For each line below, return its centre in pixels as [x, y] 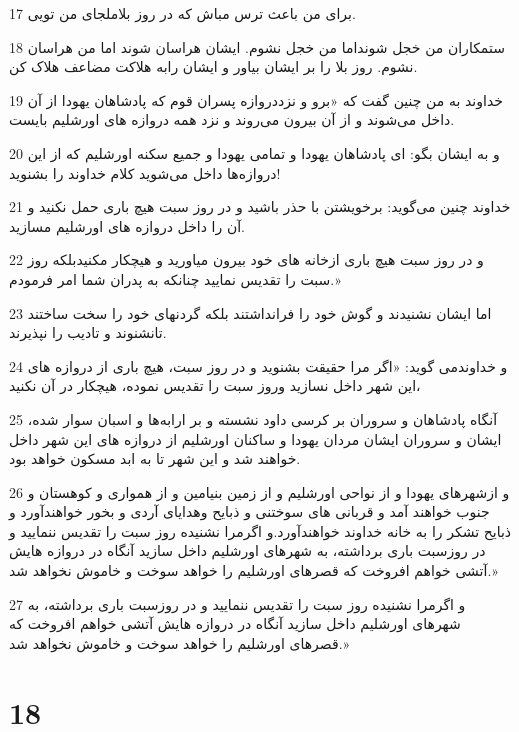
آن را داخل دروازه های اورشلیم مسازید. [127, 225]
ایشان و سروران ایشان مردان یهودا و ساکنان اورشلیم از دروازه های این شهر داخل [255, 438]
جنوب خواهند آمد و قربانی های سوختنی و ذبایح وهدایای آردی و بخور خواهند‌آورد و [249, 511]
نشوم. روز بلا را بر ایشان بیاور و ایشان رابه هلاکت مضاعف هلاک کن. [213, 66]
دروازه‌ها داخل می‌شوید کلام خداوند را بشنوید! [145, 172]
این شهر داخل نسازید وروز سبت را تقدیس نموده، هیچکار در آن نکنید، [215, 385]
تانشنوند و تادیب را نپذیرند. [88, 332]
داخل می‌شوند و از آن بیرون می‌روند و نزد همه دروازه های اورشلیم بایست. [232, 119]
